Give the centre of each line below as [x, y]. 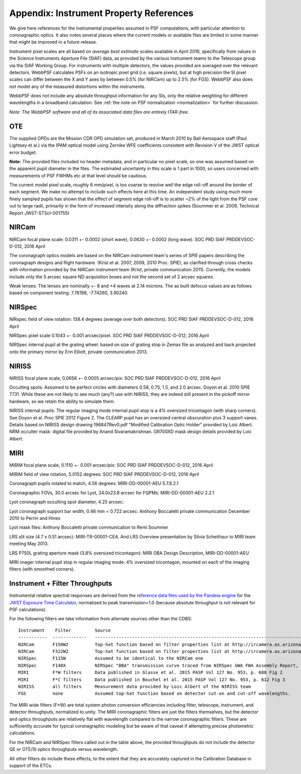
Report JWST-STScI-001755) [39, 213]
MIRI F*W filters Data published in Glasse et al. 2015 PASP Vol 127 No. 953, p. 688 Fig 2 [150, 673]
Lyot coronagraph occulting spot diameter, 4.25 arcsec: [66, 502]
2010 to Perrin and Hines [35, 518]
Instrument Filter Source [65, 630]
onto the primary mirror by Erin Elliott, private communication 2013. [79, 352]
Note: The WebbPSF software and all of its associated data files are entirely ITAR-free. [99, 112]
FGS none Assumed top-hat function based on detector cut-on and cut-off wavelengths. [155, 694]
